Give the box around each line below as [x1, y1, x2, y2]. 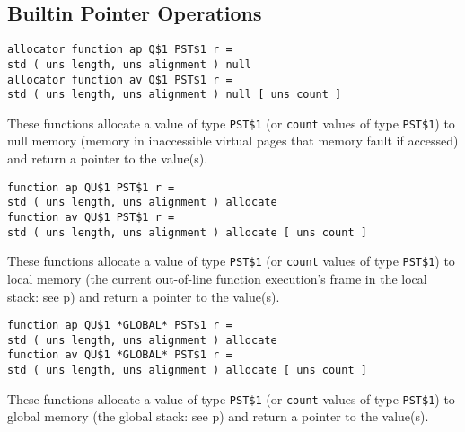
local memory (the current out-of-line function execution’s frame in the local [7, 269, 427, 287]
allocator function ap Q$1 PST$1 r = [7, 43, 232, 57]
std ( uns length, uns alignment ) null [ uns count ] [7, 88, 342, 101]
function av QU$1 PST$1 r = [7, 210, 175, 224]
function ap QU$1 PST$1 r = [7, 181, 175, 194]
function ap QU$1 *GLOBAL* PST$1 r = [7, 319, 232, 332]
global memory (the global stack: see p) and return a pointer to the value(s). [7, 407, 429, 426]
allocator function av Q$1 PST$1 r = [7, 73, 232, 86]
